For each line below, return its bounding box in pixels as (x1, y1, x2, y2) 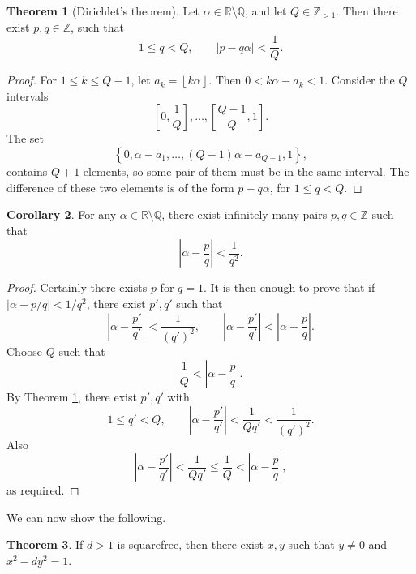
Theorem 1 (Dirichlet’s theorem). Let (6, 2, 199, 19)
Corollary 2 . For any (6, 206, 117, 223)
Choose (6, 342, 43, 359)
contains (6, 163, 48, 180)
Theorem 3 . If (6, 536, 84, 553)
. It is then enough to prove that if (203, 279, 375, 296)
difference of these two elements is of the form (6, 178, 234, 195)
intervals (6, 87, 49, 104)
